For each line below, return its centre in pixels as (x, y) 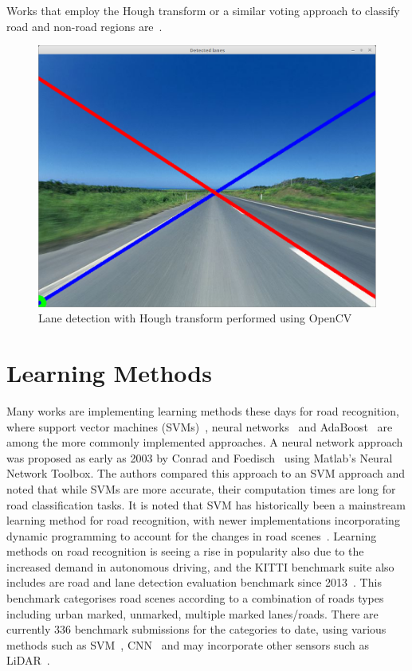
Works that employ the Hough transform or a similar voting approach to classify (203, 10)
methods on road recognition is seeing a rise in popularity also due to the (185, 551)
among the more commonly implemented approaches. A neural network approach (205, 442)
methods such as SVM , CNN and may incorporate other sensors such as (188, 644)
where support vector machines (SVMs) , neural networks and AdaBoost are (200, 426)
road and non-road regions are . (84, 26)
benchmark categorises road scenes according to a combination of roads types (195, 598)
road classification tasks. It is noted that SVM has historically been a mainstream (206, 504)
